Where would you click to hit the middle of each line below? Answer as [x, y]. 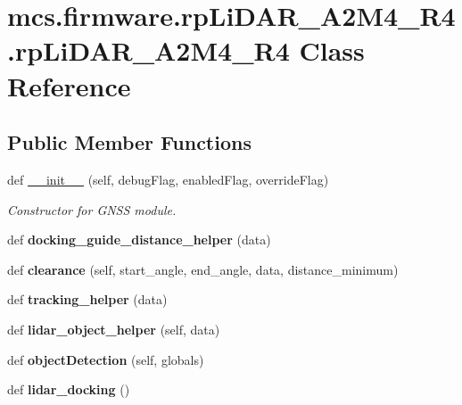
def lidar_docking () [69, 389]
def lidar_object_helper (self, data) [114, 329]
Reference [69, 85]
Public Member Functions [129, 142]
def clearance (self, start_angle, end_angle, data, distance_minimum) [203, 269]
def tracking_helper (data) [87, 299]
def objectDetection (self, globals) [106, 359]
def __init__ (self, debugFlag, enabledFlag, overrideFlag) [168, 179]
